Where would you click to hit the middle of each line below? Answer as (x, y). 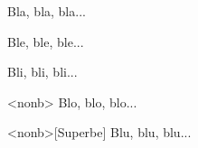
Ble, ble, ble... (46, 41)
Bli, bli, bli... (42, 72)
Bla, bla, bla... (47, 11)
